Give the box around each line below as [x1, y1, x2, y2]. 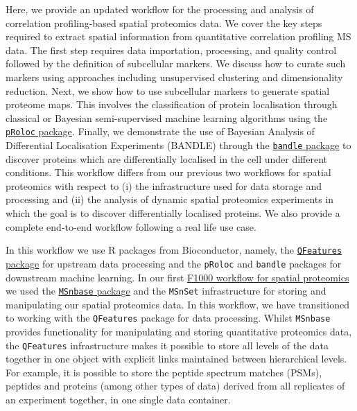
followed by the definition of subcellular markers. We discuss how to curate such [6, 56, 346, 71]
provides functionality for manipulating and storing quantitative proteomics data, [6, 324, 352, 339]
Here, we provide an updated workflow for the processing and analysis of [6, 2, 314, 16]
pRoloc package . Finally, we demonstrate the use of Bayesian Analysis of [6, 124, 315, 139]
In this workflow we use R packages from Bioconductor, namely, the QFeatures [6, 243, 342, 257]
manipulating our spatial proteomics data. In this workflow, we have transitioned [6, 297, 349, 311]
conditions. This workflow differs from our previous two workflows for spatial [6, 165, 331, 180]
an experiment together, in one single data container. [6, 392, 231, 407]
